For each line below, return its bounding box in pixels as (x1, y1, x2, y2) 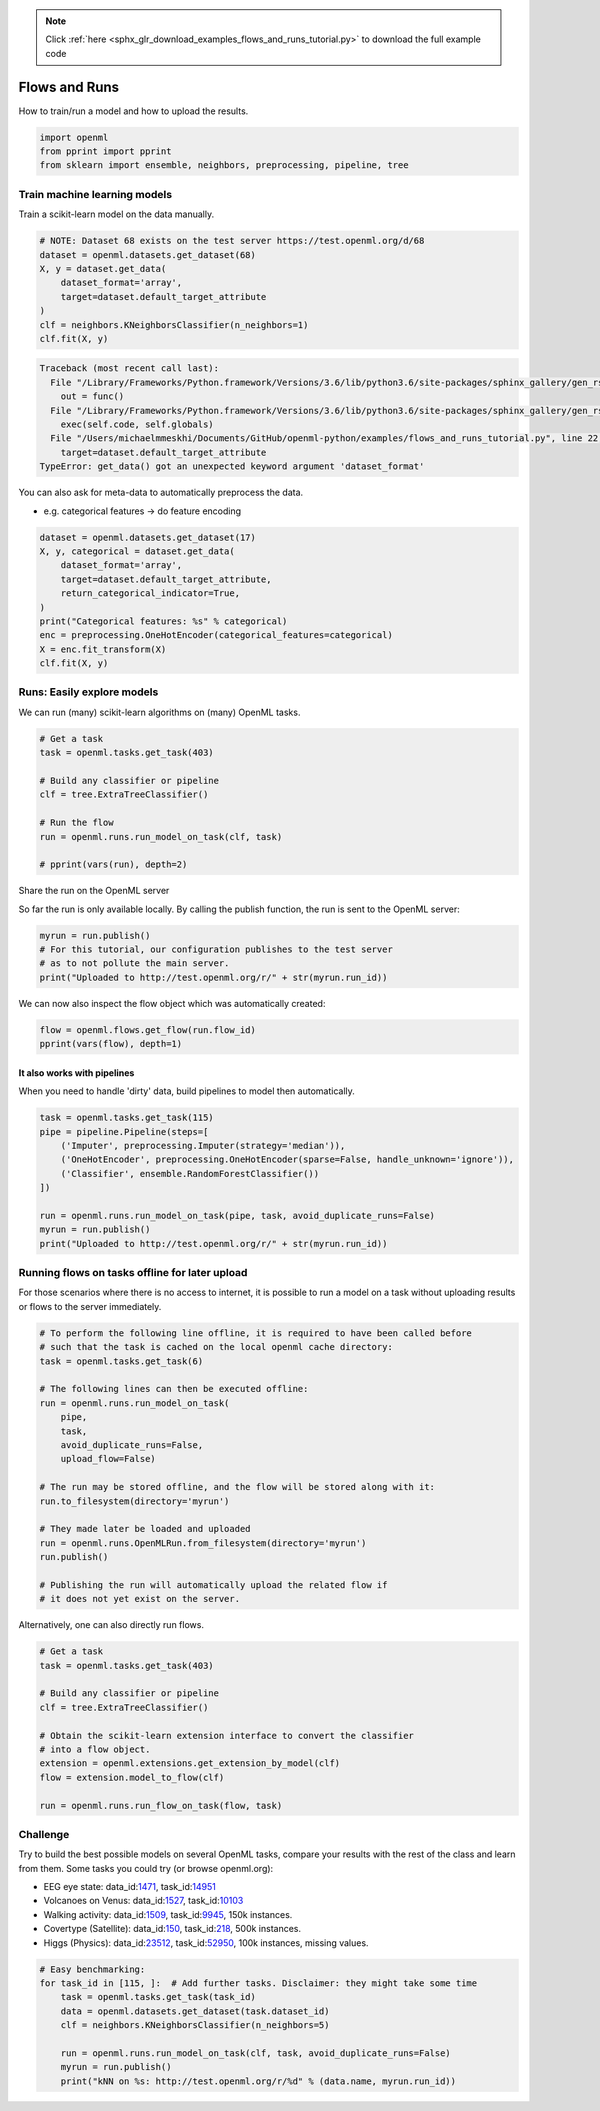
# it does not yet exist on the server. (39, 1593, 240, 1605)
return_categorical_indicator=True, (60, 588, 240, 599)
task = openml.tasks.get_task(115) (39, 1112, 214, 1124)
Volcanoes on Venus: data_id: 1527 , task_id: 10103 (43, 1895, 244, 1907)
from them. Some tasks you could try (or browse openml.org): (18, 1862, 274, 1874)
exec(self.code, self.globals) (60, 419, 214, 430)
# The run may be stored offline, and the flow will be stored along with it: (39, 1481, 435, 1493)
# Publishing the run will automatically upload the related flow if (39, 1579, 388, 1590)
